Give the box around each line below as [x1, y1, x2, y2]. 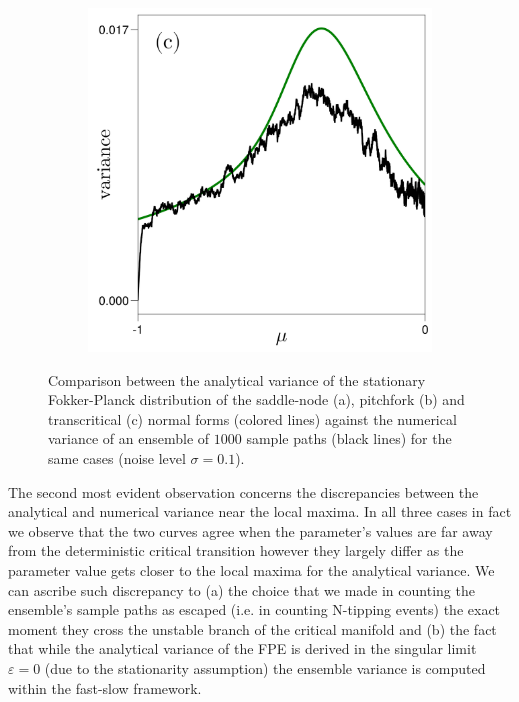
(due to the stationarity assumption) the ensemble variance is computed [44, 657, 486, 678]
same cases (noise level [48, 447, 186, 468]
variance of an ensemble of [48, 428, 210, 449]
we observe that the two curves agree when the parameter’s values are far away [8, 520, 493, 541]
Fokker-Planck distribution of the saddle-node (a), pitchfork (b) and [48, 389, 465, 410]
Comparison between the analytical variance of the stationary [48, 369, 426, 390]
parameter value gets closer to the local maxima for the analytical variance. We [8, 559, 495, 580]
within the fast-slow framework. [8, 677, 202, 698]
